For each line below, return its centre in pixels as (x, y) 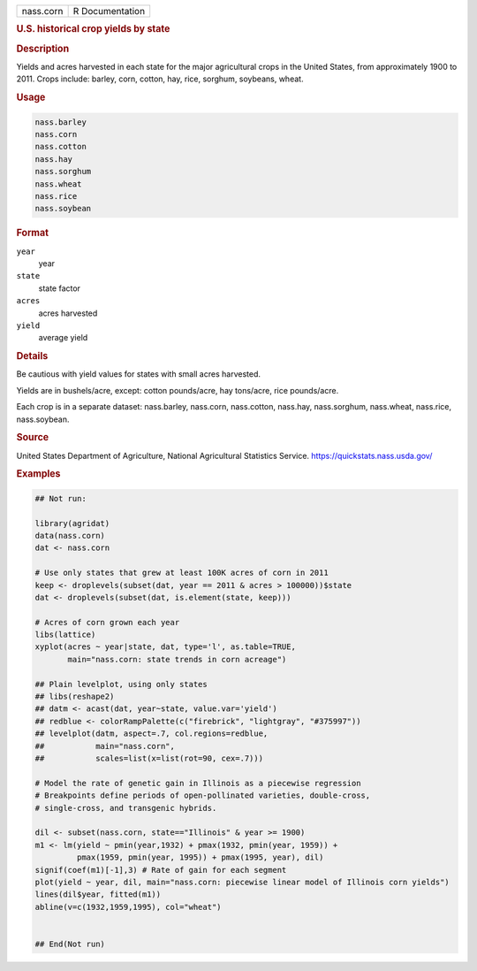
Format (32, 233)
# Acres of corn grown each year (107, 622)
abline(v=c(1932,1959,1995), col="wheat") (128, 907)
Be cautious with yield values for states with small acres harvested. (138, 374)
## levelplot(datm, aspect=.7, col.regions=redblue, (151, 734)
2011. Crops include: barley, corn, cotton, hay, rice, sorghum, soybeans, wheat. (160, 79)
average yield (63, 338)
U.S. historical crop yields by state (93, 29)
